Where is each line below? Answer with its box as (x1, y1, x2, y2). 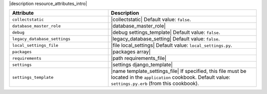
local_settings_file (12, 42, 59, 48)
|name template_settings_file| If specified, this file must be (111, 68, 247, 75)
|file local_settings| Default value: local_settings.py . (111, 42, 232, 49)
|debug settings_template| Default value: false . (111, 29, 221, 36)
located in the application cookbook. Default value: (111, 74, 230, 81)
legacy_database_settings (12, 36, 71, 41)
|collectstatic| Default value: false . (111, 16, 191, 23)
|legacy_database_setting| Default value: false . (111, 35, 220, 42)
